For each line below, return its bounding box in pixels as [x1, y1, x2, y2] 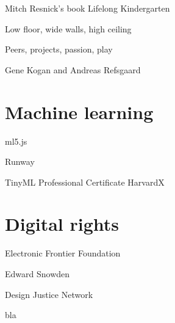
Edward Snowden [5, 267, 70, 280]
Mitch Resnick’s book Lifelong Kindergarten [5, 2, 170, 14]
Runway [5, 155, 35, 168]
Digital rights [5, 211, 120, 236]
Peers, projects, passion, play [5, 43, 113, 56]
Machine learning [5, 99, 154, 124]
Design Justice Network [5, 288, 93, 300]
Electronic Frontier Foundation [5, 247, 121, 259]
